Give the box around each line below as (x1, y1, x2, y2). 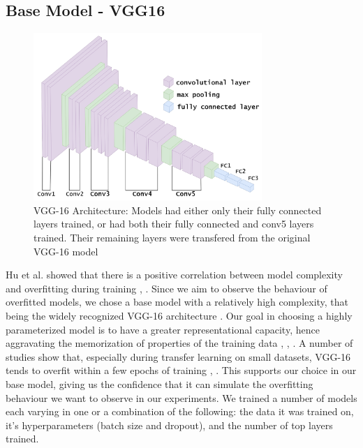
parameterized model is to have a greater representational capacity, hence (6, 322, 320, 336)
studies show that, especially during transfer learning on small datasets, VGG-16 (6, 349, 351, 364)
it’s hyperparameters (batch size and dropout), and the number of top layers (6, 417, 333, 432)
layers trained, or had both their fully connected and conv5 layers (34, 216, 314, 231)
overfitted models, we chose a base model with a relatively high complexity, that (6, 294, 349, 309)
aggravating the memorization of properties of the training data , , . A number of (6, 336, 353, 350)
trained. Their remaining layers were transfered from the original (34, 230, 311, 244)
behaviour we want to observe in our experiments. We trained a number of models (6, 390, 357, 405)
